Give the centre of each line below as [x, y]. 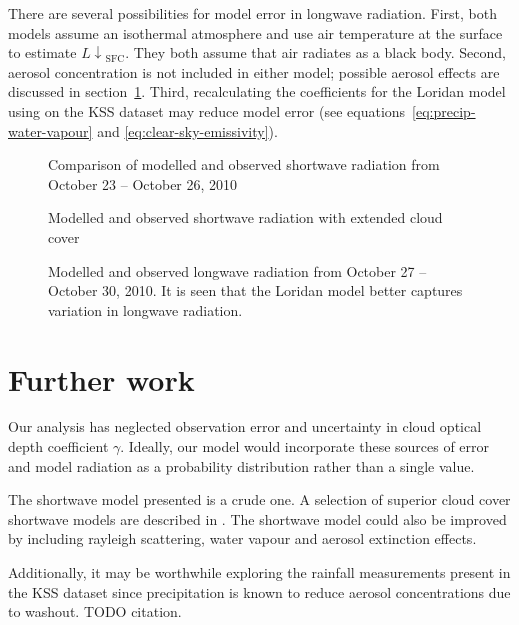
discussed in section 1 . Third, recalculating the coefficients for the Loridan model [257, 91]
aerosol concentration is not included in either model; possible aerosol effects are [254, 71]
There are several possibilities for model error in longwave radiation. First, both [253, 13]
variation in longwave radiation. [145, 309]
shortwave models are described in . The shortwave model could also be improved [257, 518]
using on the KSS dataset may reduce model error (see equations [207, 110]
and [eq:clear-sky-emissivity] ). [187, 130]
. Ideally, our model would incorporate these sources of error [305, 446]
